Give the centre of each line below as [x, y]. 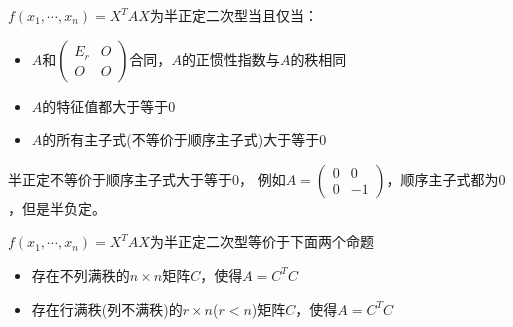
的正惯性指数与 [230, 58]
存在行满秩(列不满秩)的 [107, 308]
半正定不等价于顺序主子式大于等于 [120, 178]
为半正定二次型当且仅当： [233, 15]
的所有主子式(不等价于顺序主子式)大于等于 [181, 139]
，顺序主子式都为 [442, 178]
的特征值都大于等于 [105, 105]
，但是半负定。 [57, 207]
